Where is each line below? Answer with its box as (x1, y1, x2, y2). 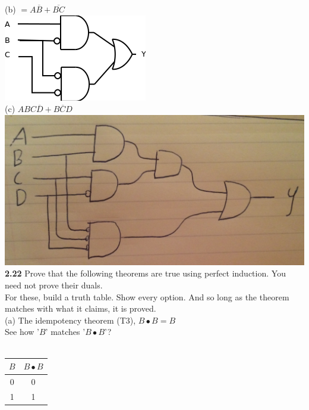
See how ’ (5, 325, 39, 338)
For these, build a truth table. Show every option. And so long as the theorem (5, 290, 289, 303)
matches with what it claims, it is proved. (5, 302, 156, 315)
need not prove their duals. (5, 278, 103, 291)
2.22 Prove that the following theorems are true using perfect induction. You (5, 267, 286, 279)
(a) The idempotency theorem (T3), (5, 313, 136, 326)
